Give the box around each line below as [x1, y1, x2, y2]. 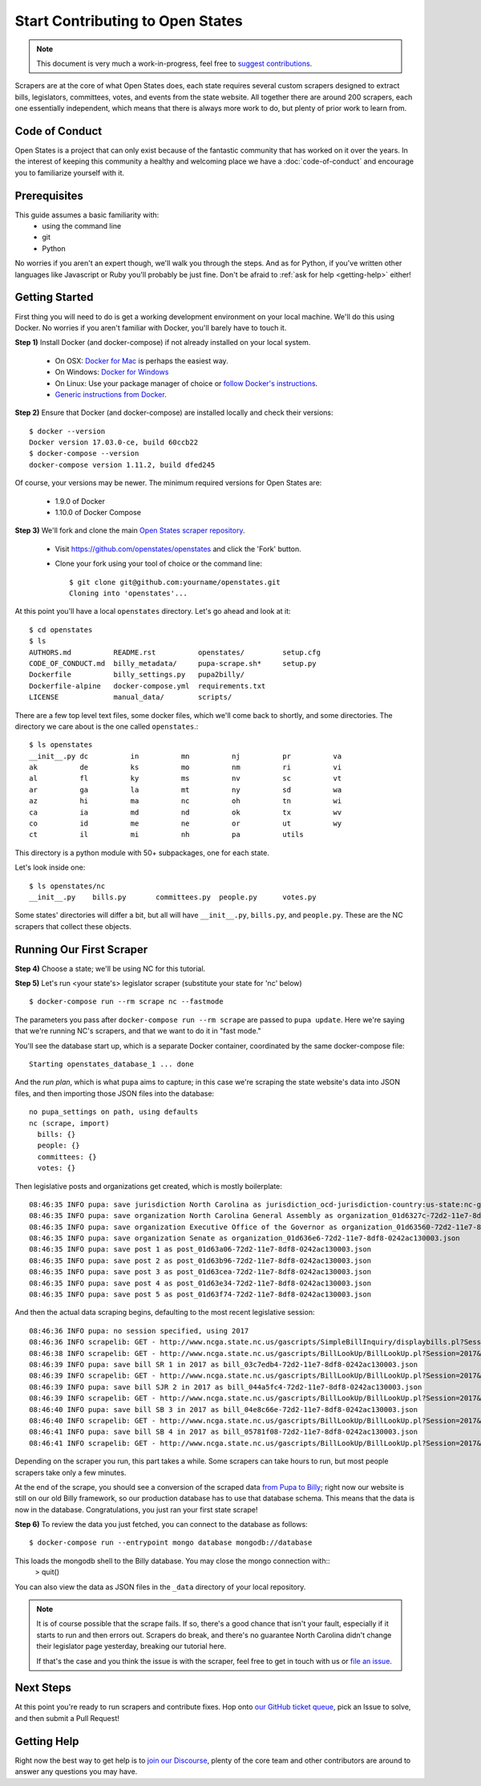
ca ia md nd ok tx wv [29, 807, 342, 817]
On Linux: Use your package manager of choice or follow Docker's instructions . [55, 378, 318, 388]
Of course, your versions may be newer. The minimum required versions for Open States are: [14, 478, 322, 488]
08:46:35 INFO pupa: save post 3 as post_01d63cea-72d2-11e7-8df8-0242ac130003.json [29, 1268, 372, 1277]
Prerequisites [14, 189, 83, 202]
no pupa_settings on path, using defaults [29, 1107, 199, 1117]
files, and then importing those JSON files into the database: [14, 1088, 215, 1098]
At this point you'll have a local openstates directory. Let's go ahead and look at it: [14, 607, 292, 616]
